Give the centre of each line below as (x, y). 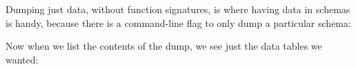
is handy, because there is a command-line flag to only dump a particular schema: (178, 22)
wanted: (22, 59)
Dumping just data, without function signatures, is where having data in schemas (178, 9)
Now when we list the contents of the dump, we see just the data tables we (164, 46)
